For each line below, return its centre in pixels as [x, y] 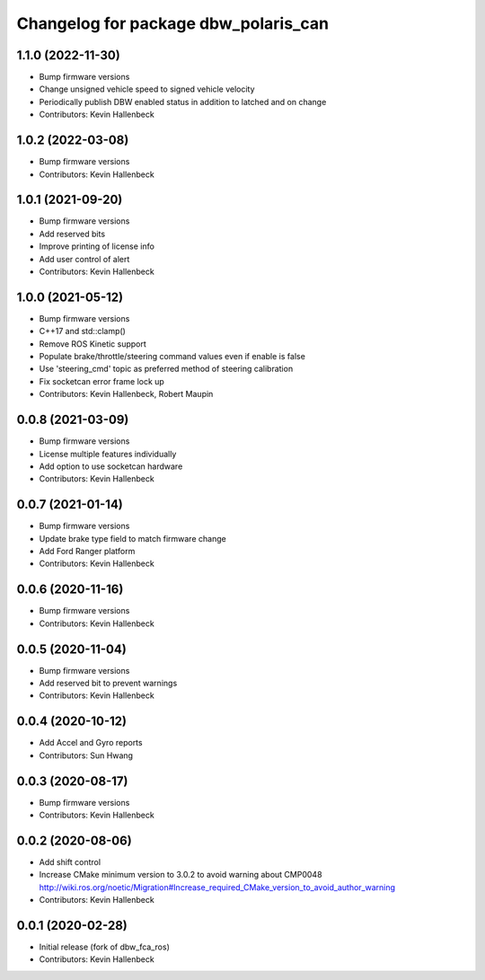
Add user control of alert [84, 259]
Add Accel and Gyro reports [91, 743]
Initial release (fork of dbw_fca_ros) [105, 947]
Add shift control [70, 861]
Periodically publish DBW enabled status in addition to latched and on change [183, 102]
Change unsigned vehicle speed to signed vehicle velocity [147, 89]
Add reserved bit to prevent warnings [108, 683]
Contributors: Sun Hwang [86, 755]
